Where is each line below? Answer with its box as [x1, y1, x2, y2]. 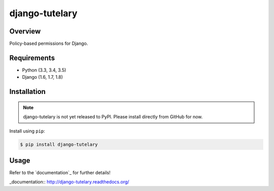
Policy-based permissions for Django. [9, 41, 88, 47]
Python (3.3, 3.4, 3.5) [22, 67, 66, 73]
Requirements [9, 53, 55, 62]
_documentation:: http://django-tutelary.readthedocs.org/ [9, 179, 129, 185]
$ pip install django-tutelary [20, 141, 98, 147]
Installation [9, 87, 46, 96]
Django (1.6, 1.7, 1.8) [22, 74, 63, 80]
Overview [9, 27, 41, 36]
